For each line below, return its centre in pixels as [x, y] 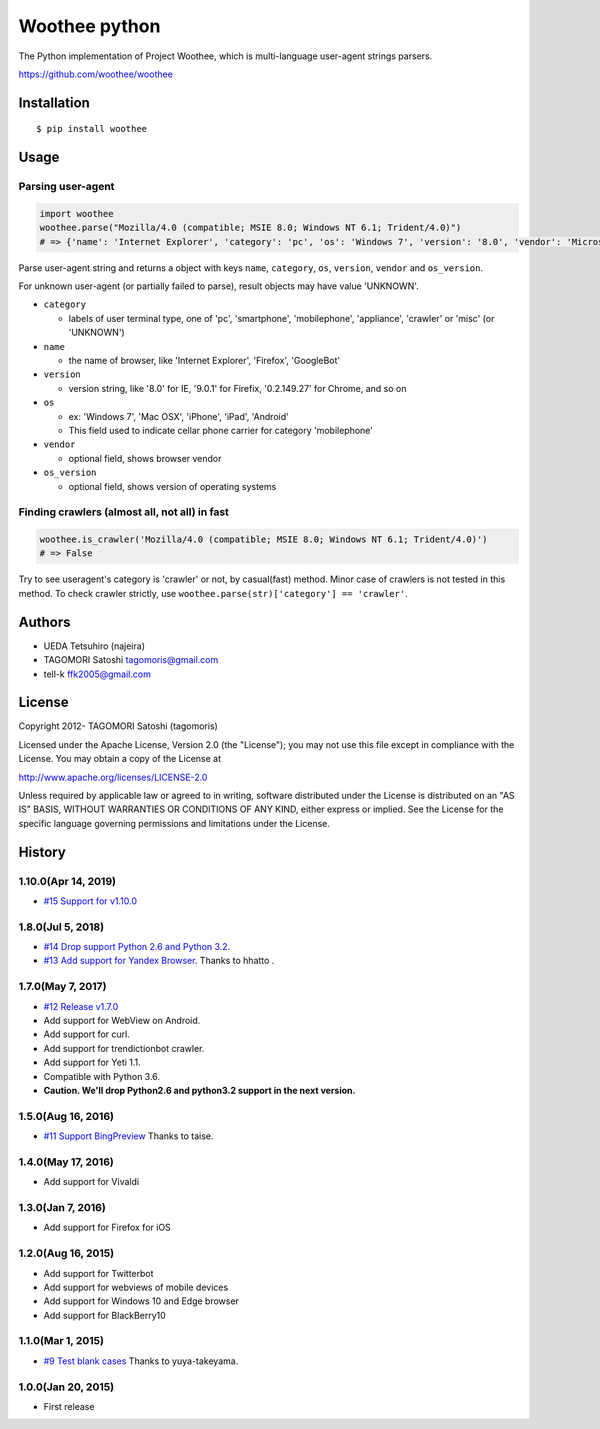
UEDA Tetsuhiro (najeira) [94, 646]
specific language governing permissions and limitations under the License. [174, 823]
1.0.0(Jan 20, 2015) [66, 1387]
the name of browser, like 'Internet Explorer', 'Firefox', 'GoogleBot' [204, 361]
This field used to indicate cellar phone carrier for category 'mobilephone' [221, 430]
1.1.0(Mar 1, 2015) [61, 1341]
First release [69, 1406]
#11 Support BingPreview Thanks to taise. [128, 1136]
